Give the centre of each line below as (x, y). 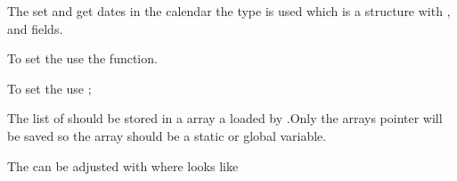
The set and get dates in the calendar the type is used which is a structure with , (229, 11)
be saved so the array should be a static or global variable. (167, 135)
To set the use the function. (82, 58)
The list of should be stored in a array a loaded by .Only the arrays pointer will (225, 118)
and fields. (35, 28)
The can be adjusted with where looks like (123, 165)
